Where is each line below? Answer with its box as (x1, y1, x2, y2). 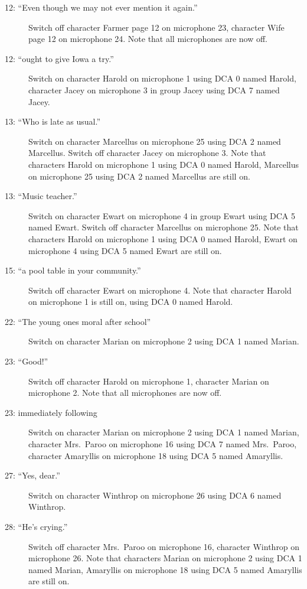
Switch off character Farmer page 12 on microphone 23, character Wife (28, 21, 285, 33)
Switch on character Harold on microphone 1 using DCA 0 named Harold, (28, 72, 296, 84)
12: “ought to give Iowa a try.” (5, 52, 114, 64)
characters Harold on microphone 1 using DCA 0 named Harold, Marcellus (28, 158, 299, 170)
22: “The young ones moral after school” (5, 315, 151, 327)
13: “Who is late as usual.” (5, 115, 100, 128)
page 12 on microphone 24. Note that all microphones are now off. (28, 32, 268, 45)
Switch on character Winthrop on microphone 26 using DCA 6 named (28, 489, 282, 501)
